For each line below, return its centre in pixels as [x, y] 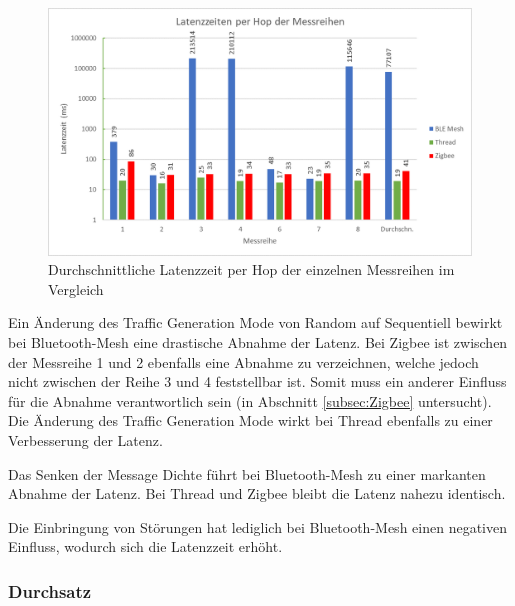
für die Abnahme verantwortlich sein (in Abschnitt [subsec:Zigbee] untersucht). [250, 400]
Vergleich [76, 288]
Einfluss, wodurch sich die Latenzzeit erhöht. [145, 546]
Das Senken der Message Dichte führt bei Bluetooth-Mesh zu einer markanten [247, 473]
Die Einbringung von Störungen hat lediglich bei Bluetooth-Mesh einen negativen [257, 526]
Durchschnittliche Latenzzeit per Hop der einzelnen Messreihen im [251, 269]
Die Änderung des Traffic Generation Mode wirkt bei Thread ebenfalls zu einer [250, 420]
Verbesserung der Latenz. [85, 439]
